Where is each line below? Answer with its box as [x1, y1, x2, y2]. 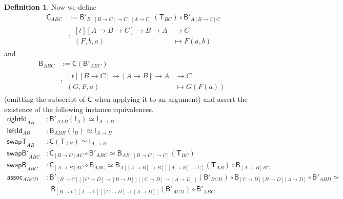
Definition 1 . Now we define [4, 2, 97, 12]
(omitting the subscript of [4, 93, 85, 104]
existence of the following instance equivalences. [4, 103, 154, 114]
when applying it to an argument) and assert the [94, 93, 248, 104]
